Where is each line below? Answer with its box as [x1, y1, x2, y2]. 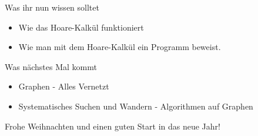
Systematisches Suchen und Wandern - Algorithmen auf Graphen [18, 99, 253, 112]
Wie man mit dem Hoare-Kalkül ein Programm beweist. [18, 41, 221, 53]
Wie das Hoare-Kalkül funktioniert [18, 21, 144, 33]
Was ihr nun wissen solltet [5, 1, 99, 13]
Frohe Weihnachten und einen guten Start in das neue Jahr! [5, 120, 220, 132]
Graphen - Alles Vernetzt [18, 80, 109, 92]
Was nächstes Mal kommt [5, 60, 97, 72]
